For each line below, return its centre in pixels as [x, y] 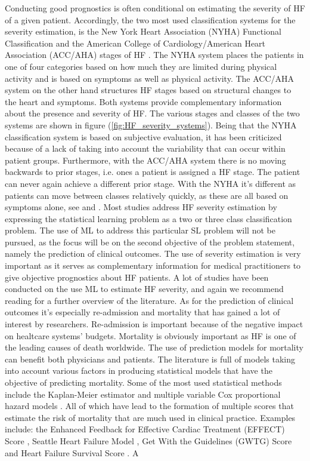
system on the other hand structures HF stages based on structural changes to [148, 90]
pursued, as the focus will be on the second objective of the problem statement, [150, 242]
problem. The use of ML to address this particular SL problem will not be [140, 230]
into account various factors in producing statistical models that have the [139, 371]
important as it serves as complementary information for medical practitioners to [153, 265]
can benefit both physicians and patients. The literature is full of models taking [150, 359]
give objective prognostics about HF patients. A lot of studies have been [137, 277]
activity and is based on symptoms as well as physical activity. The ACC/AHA [150, 78]
